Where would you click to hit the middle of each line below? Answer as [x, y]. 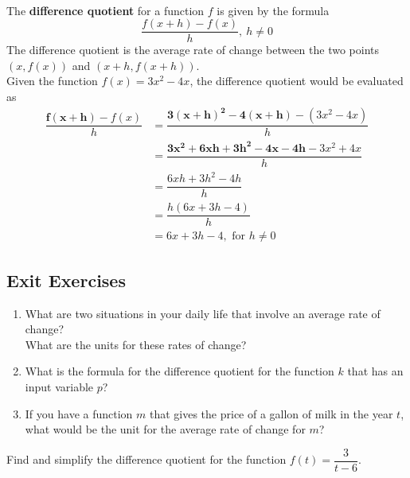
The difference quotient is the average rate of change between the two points [193, 50]
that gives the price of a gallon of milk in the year [271, 413]
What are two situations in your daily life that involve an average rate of [203, 313]
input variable [59, 387]
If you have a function [79, 413]
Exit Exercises [66, 280]
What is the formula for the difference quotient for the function [180, 371]
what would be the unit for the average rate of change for [165, 429]
